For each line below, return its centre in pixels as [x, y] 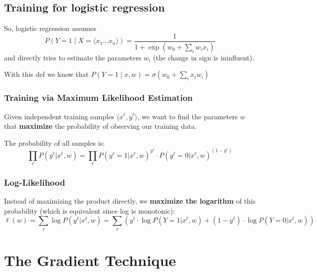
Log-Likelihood [35, 182]
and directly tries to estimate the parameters [73, 57]
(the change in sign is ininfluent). [204, 57]
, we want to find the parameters [187, 116]
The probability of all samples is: [54, 142]
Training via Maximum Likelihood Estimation [98, 98]
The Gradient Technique [90, 260]
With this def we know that [46, 74]
